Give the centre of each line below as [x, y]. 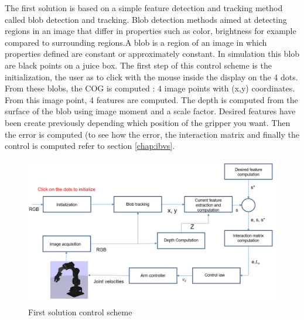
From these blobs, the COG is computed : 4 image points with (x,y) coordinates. [150, 88]
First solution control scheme [80, 312]
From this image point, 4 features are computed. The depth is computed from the [151, 99]
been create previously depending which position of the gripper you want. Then [148, 122]
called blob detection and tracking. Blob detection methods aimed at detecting [146, 19]
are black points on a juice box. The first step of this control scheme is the [138, 65]
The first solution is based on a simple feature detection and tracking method [144, 8]
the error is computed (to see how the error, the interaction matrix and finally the [152, 134]
